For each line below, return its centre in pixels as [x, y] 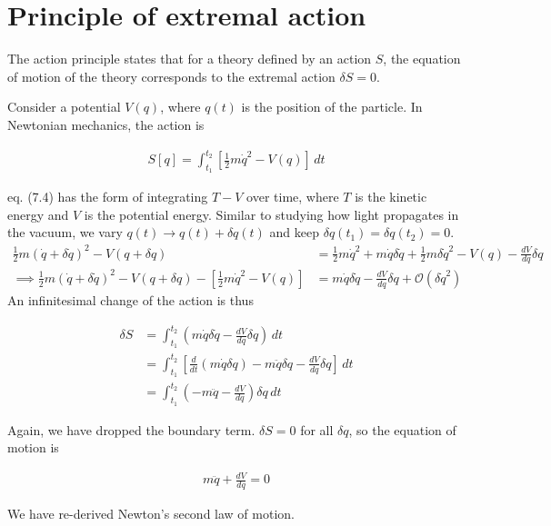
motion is [33, 447]
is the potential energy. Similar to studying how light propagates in [271, 214]
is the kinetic [391, 197]
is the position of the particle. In [332, 107]
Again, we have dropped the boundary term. [131, 429]
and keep [294, 232]
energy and [38, 214]
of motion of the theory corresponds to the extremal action [171, 76]
